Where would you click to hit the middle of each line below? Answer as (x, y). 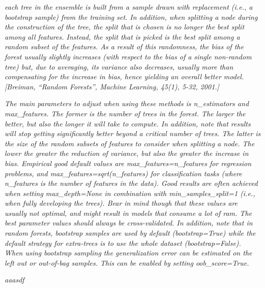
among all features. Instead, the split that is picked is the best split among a (122, 36)
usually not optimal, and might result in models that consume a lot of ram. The (128, 213)
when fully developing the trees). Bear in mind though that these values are (121, 203)
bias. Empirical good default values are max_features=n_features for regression (128, 163)
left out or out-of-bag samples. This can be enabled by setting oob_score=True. (127, 262)
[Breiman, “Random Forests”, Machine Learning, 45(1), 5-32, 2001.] (112, 86)
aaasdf (14, 280)
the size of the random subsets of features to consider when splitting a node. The (130, 143)
